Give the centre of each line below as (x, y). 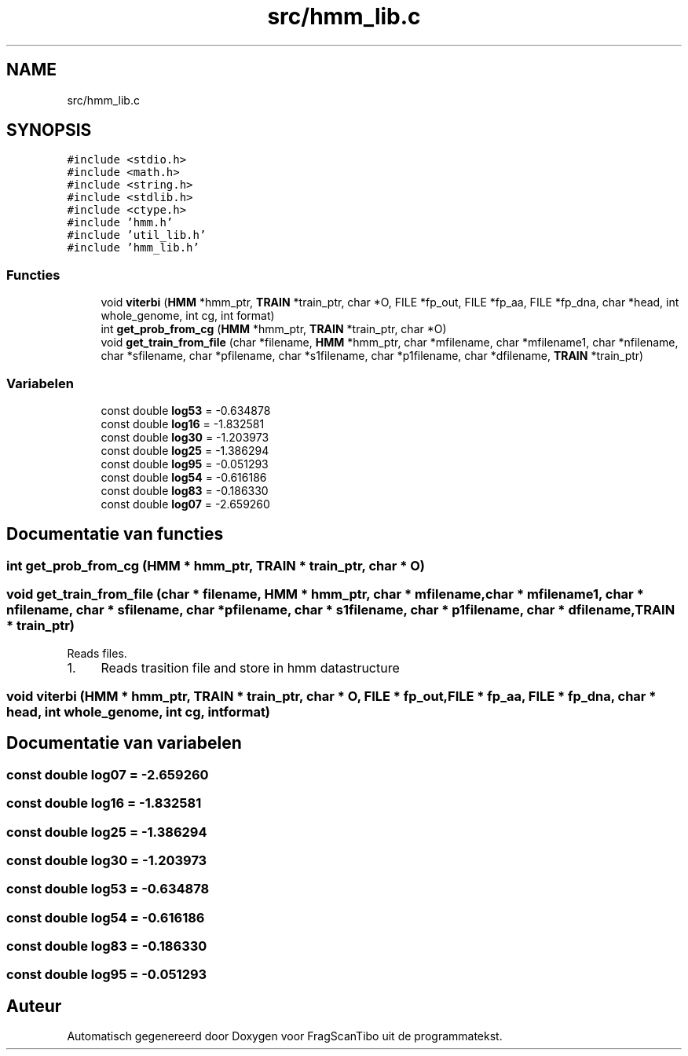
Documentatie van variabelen (124, 743)
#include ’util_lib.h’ (137, 235)
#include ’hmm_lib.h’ (133, 248)
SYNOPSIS (49, 130)
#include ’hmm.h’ (120, 223)
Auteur (34, 1006)
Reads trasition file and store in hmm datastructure (250, 667)
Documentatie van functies (115, 534)
